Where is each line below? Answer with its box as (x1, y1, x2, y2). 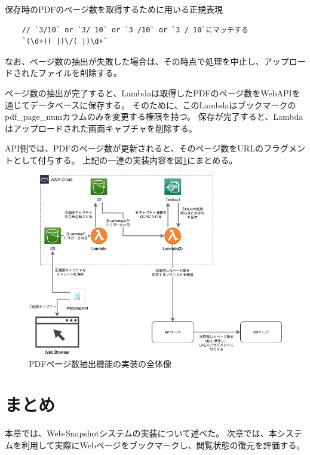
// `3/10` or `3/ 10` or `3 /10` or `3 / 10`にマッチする (22, 25, 248, 34)
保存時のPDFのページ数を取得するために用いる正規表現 (5, 3, 223, 15)
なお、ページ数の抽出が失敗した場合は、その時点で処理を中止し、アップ (5, 54, 289, 67)
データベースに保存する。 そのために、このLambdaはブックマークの (29, 98, 296, 111)
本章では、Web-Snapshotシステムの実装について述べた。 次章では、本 (5, 427, 277, 439)
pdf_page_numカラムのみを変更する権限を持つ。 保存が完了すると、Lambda (5, 110, 303, 123)
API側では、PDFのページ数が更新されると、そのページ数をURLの (5, 142, 263, 154)
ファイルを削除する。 (38, 66, 122, 79)
